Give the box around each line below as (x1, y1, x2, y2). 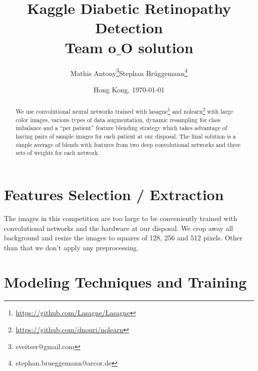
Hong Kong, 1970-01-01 (93, 84, 165, 94)
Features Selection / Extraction (4, 184, 224, 205)
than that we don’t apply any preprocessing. (4, 242, 139, 252)
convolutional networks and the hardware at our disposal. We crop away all (4, 223, 233, 233)
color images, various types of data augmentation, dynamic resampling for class (15, 115, 221, 124)
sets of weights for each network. (15, 148, 100, 157)
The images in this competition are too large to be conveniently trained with (4, 213, 238, 223)
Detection (95, 17, 163, 38)
